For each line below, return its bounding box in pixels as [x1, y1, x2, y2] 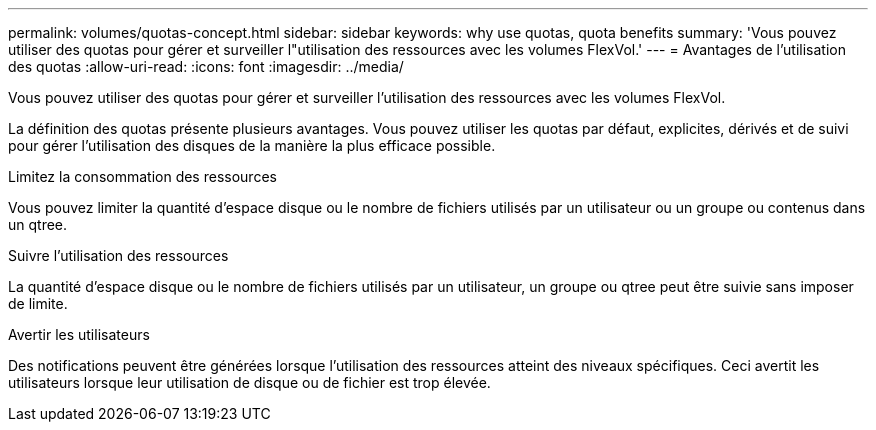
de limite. [8, 295, 68, 312]
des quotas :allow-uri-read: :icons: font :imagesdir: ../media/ [8, 58, 404, 75]
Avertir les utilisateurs [8, 326, 150, 343]
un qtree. [8, 216, 68, 233]
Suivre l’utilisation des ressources [8, 247, 229, 264]
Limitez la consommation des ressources [8, 168, 277, 185]
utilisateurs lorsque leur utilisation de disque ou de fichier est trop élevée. [8, 374, 491, 391]
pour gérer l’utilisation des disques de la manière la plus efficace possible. [8, 137, 496, 154]
